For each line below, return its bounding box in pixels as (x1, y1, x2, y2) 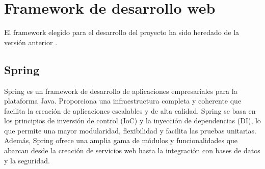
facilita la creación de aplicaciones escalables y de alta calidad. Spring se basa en (4, 105, 256, 116)
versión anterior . (4, 37, 58, 47)
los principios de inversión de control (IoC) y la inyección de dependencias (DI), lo (4, 115, 261, 126)
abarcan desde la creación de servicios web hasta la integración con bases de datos (4, 145, 260, 156)
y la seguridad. (4, 155, 50, 165)
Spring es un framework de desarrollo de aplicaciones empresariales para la (4, 85, 237, 96)
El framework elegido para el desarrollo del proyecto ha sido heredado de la (4, 27, 240, 38)
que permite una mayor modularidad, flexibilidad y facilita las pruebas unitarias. (4, 125, 256, 136)
